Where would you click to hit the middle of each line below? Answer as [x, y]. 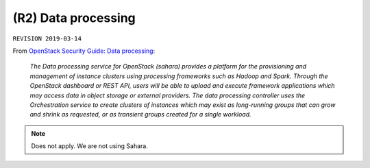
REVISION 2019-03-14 [47, 38]
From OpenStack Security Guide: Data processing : [84, 51]
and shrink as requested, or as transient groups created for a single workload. [140, 115]
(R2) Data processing [74, 18]
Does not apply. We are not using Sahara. [90, 146]
